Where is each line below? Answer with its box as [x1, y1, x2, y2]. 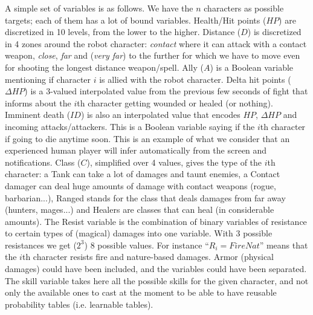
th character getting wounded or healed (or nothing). [77, 96, 273, 109]
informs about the [5, 96, 71, 109]
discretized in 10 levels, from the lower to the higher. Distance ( [5, 25, 241, 38]
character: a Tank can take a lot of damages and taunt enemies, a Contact [5, 167, 280, 180]
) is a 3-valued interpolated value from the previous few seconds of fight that [24, 85, 308, 97]
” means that [259, 238, 308, 251]
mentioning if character [5, 73, 91, 85]
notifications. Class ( [5, 155, 81, 168]
